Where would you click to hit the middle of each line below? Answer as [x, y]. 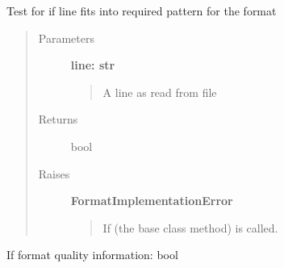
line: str [93, 65]
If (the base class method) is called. [190, 227]
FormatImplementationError [152, 201]
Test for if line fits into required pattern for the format [142, 10]
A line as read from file [160, 92]
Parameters [66, 38]
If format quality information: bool [92, 255]
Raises [54, 173]
